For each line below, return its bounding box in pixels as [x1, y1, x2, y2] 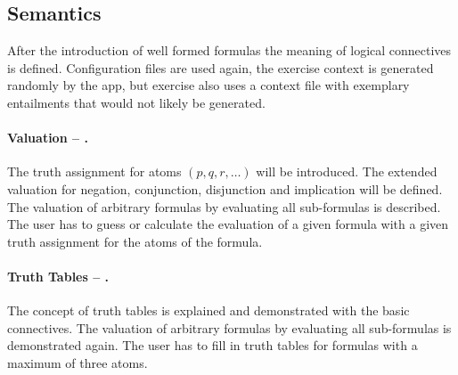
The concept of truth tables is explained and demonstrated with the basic [7, 301, 410, 320]
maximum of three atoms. [7, 353, 148, 371]
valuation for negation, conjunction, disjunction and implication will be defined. [7, 179, 443, 198]
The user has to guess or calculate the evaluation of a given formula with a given [7, 215, 449, 233]
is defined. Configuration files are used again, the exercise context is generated [7, 58, 434, 77]
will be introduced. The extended [256, 162, 438, 181]
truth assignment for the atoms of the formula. [7, 232, 263, 250]
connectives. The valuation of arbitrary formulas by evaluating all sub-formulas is [7, 318, 452, 337]
